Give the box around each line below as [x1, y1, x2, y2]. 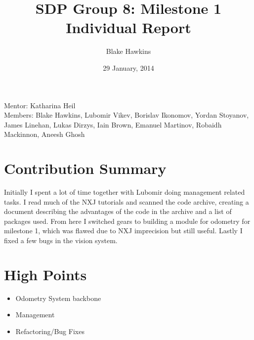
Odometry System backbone [15, 293, 101, 303]
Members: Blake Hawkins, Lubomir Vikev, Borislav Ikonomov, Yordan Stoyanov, [4, 110, 249, 120]
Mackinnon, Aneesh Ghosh [4, 129, 85, 139]
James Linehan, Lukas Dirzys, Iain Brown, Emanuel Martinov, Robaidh [4, 119, 222, 129]
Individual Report [66, 17, 191, 38]
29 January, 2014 [103, 62, 154, 73]
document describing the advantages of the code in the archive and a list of [4, 206, 232, 216]
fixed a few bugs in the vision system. [4, 235, 118, 245]
